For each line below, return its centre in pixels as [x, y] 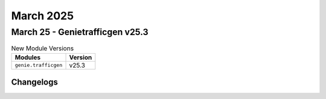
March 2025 [43, 16]
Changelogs [35, 82]
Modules [28, 57]
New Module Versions [43, 48]
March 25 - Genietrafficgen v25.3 [80, 32]
